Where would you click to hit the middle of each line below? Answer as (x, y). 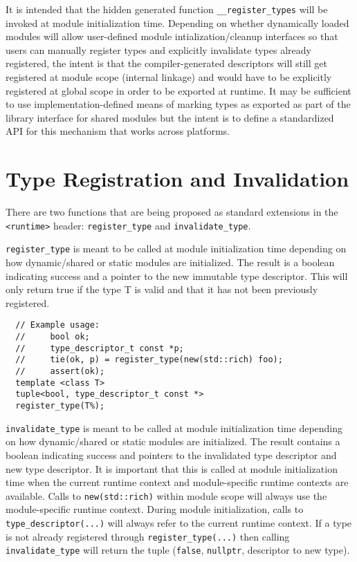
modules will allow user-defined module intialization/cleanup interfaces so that (172, 36)
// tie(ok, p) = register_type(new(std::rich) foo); (149, 360)
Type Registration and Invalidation (177, 179)
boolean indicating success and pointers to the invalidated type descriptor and (171, 455)
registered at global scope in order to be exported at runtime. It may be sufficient (178, 90)
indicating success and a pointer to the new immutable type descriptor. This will (177, 275)
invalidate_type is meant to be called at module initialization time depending (174, 428)
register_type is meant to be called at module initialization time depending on (176, 249)
